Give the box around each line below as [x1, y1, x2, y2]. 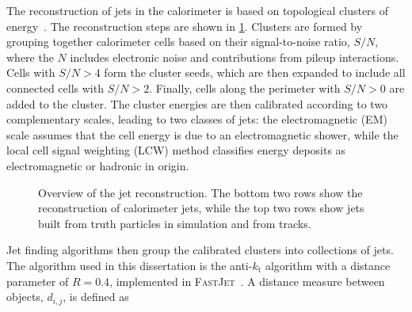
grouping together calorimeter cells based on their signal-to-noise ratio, [6, 33, 350, 50]
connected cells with [6, 79, 104, 96]
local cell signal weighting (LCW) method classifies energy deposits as [6, 142, 346, 158]
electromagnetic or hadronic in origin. [6, 157, 189, 173]
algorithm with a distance [265, 257, 391, 273]
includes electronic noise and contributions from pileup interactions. [70, 48, 399, 65]
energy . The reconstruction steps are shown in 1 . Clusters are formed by [6, 17, 363, 34]
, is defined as [63, 288, 129, 305]
